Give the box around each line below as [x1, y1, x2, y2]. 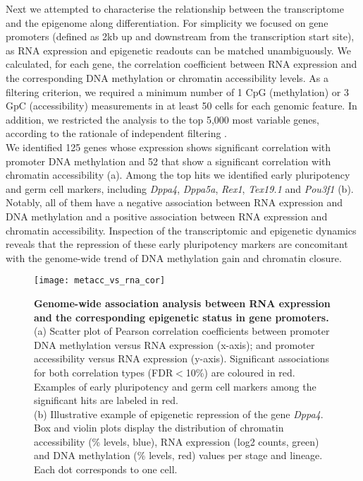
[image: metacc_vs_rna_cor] [34, 275, 166, 286]
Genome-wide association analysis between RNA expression [34, 295, 331, 310]
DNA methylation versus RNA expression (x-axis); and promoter [34, 337, 315, 352]
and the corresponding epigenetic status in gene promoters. [34, 309, 329, 324]
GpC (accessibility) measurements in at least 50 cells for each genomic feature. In [6, 98, 357, 113]
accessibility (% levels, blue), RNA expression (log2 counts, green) [34, 434, 319, 449]
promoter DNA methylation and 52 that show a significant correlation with [6, 153, 331, 168]
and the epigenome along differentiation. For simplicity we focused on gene [6, 15, 328, 30]
